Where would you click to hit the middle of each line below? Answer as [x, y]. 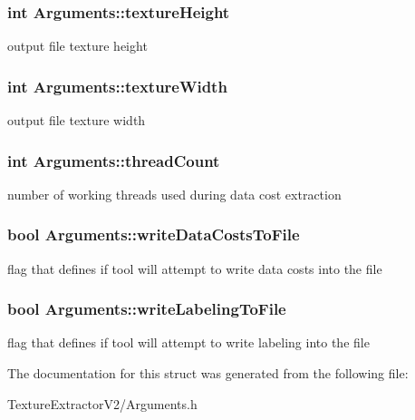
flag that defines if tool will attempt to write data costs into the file [195, 268]
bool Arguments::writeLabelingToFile [147, 309]
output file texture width [77, 120]
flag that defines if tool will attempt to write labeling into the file [188, 342]
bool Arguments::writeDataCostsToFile [154, 234]
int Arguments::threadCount [114, 160]
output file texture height [77, 46]
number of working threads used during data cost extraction [174, 194]
